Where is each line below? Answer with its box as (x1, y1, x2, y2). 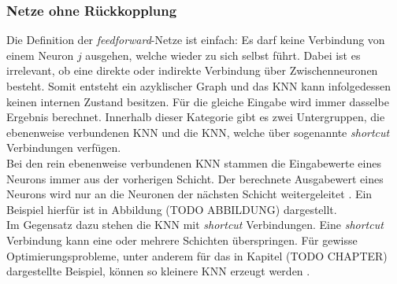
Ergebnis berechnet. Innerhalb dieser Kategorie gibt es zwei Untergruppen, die (6, 109, 385, 125)
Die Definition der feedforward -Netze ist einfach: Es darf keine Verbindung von (6, 31, 385, 48)
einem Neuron (6, 46, 74, 63)
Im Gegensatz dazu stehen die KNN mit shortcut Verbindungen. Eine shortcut (6, 216, 384, 233)
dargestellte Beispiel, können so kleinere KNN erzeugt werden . (6, 263, 310, 279)
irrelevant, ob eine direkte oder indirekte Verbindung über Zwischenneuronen (6, 62, 378, 79)
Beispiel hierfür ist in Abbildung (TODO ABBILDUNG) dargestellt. (6, 201, 337, 217)
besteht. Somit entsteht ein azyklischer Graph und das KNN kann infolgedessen (6, 78, 391, 94)
